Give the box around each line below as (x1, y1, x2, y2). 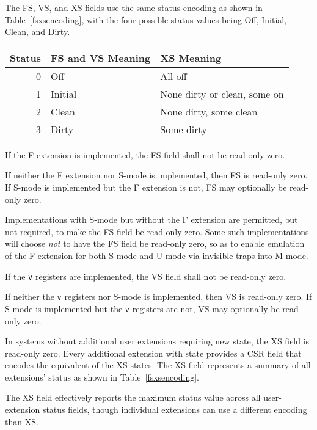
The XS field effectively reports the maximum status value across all (5, 391, 261, 404)
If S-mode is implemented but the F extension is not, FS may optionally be (5, 180, 287, 193)
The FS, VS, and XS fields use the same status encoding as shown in (5, 1, 263, 13)
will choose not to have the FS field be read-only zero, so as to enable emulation (5, 237, 305, 250)
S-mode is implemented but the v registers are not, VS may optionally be (5, 302, 280, 315)
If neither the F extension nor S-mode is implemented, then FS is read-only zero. (5, 169, 308, 181)
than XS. (5, 415, 38, 428)
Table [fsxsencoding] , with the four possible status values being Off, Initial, (5, 13, 287, 26)
